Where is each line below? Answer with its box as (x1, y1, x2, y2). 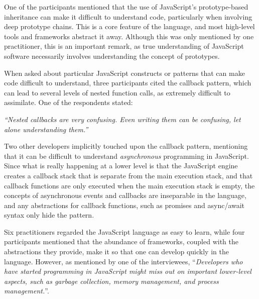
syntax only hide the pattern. (4, 210, 94, 220)
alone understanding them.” (4, 124, 88, 134)
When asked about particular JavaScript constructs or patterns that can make (4, 67, 245, 78)
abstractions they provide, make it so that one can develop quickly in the (4, 246, 229, 257)
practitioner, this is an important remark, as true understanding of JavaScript (4, 41, 244, 51)
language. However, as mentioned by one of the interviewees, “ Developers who (4, 256, 243, 266)
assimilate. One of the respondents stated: (4, 97, 133, 108)
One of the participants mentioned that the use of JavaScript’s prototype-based (4, 2, 248, 12)
